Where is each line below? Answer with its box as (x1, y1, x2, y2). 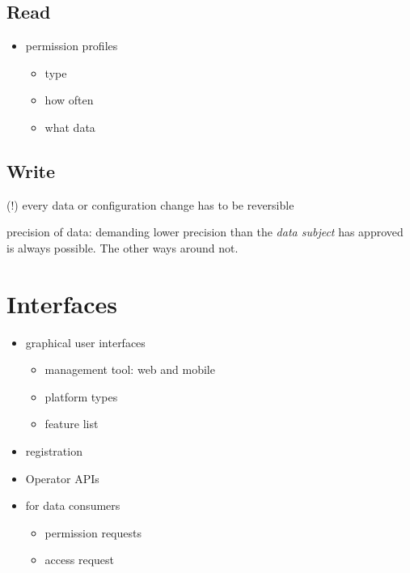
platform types (44, 388, 118, 405)
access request (44, 551, 114, 568)
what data (44, 118, 95, 135)
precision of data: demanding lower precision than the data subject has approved (6, 223, 404, 240)
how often (44, 91, 94, 108)
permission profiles (25, 37, 118, 54)
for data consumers (25, 497, 120, 514)
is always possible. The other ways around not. (6, 239, 239, 256)
